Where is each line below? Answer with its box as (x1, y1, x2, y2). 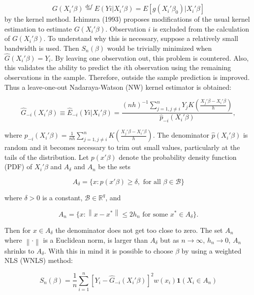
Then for (4, 224, 31, 235)
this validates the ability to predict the (4, 62, 122, 73)
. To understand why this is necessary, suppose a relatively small (43, 33, 238, 43)
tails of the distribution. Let (4, 151, 89, 162)
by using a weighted (181, 245, 242, 256)
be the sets (98, 161, 131, 172)
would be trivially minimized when (107, 43, 212, 53)
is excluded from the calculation (153, 23, 249, 34)
